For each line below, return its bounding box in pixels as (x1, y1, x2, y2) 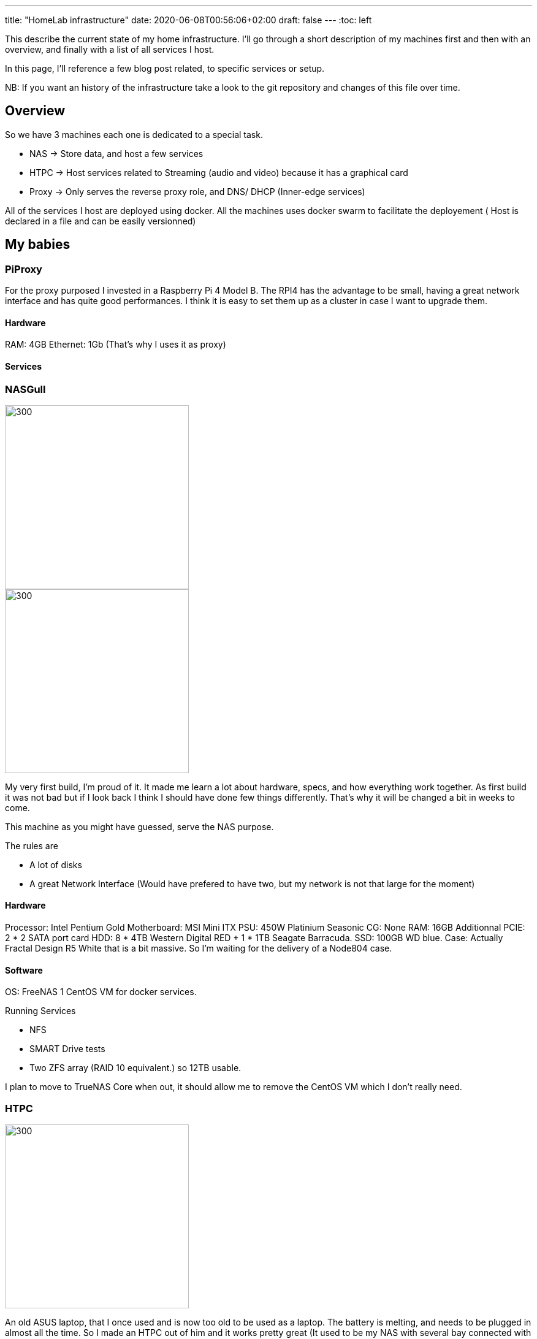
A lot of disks (29, 859, 82, 870)
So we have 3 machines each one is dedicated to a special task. (5, 129, 263, 140)
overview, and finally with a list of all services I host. (5, 44, 215, 55)
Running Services (5, 1005, 76, 1017)
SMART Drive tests (29, 1043, 105, 1055)
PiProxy (5, 262, 42, 275)
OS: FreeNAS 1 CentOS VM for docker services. (5, 986, 197, 998)
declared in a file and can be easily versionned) (5, 215, 196, 226)
